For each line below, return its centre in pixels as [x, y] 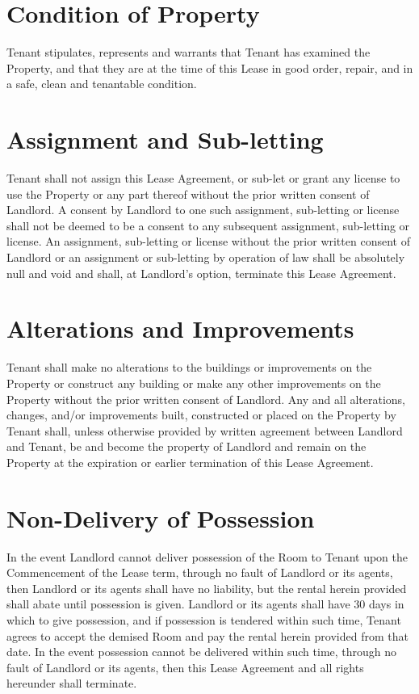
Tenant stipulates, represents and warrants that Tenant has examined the [189, 52]
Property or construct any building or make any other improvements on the [194, 383]
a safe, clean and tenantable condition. [102, 84]
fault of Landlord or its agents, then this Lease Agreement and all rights [185, 667]
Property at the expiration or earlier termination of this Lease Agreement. [190, 462]
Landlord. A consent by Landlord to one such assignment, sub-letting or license [203, 210]
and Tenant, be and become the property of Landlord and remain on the [186, 446]
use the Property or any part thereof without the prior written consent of [188, 193]
